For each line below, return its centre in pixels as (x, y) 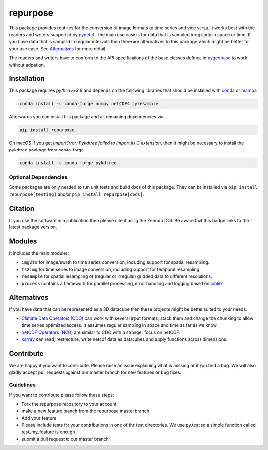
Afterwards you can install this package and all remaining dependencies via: (87, 117)
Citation (22, 208)
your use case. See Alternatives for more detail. (58, 48)
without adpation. (27, 65)
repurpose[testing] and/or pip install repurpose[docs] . (77, 194)
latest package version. (33, 227)
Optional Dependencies (38, 177)
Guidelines (22, 385)
